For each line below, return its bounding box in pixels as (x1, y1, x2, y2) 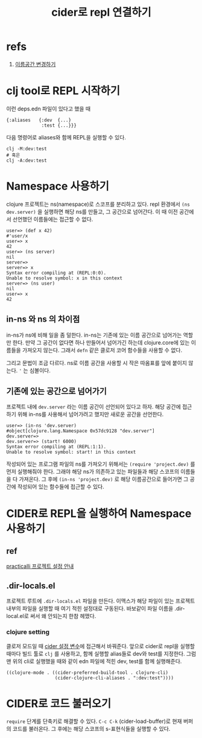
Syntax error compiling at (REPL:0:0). (6, 270, 107, 276)
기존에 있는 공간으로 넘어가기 (6, 386, 107, 396)
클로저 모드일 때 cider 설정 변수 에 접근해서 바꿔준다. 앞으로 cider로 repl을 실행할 (6, 642, 195, 649)
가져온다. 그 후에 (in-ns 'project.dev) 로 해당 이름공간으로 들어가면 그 (19, 476, 189, 483)
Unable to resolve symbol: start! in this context (6, 449, 136, 456)
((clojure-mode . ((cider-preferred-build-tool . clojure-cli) (6, 669, 169, 676)
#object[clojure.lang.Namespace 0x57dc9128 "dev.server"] (6, 428, 155, 434)
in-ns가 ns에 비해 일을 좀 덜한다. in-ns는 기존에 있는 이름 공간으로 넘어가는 (6, 331, 182, 339)
